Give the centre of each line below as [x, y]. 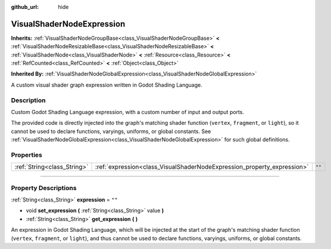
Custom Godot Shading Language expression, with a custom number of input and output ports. [127, 112]
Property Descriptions [44, 188]
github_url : [25, 7]
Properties [27, 155]
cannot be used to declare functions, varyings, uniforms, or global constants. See [111, 131]
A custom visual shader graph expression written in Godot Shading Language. [107, 85]
